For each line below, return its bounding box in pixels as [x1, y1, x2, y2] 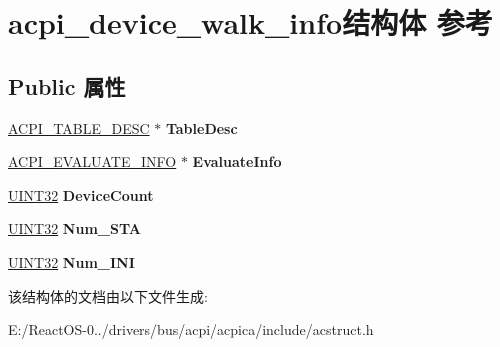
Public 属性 [8, 70, 126, 101]
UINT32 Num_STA [8, 218, 141, 239]
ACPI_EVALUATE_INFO [8, 151, 177, 172]
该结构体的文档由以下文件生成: [8, 285, 208, 306]
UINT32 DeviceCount [8, 184, 154, 205]
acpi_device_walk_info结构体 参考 [8, 2, 493, 43]
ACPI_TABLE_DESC [8, 117, 150, 138]
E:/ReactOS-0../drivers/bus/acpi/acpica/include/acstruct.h [8, 319, 374, 340]
